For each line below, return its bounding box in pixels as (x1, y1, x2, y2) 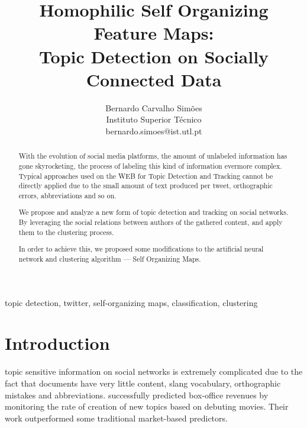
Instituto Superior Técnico (106, 113, 202, 125)
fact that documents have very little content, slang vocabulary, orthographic (5, 376, 281, 389)
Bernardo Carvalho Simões (105, 101, 202, 114)
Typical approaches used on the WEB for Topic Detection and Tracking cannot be (18, 170, 273, 181)
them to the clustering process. (18, 227, 114, 237)
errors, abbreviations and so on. (18, 190, 117, 200)
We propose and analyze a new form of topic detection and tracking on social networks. (18, 207, 289, 217)
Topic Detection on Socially (38, 44, 269, 68)
